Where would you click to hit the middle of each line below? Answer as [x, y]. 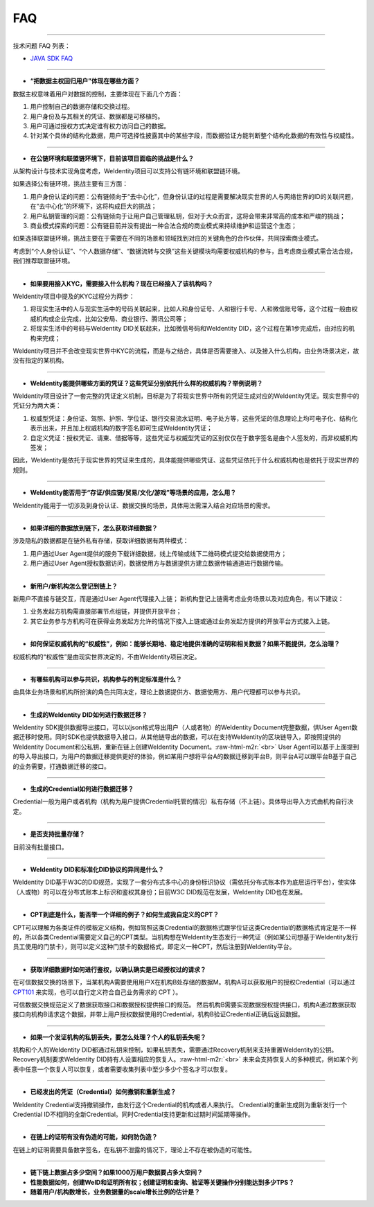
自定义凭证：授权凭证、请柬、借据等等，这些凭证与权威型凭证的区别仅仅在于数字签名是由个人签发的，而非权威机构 [194, 437]
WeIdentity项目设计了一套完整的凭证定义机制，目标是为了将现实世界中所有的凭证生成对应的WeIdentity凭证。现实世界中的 [186, 396]
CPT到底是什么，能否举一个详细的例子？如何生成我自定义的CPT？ [125, 914]
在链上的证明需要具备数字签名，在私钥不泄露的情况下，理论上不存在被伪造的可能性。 [134, 1149]
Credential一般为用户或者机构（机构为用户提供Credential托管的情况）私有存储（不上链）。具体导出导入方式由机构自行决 [183, 801]
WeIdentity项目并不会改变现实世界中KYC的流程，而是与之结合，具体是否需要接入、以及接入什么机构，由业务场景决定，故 [186, 351]
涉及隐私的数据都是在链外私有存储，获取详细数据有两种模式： [101, 541]
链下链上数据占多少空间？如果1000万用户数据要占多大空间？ [117, 1172]
